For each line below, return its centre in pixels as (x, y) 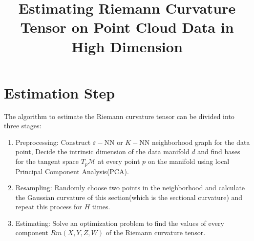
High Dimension (127, 46)
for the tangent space (47, 161)
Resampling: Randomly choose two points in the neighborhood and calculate (130, 188)
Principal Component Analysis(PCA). (72, 171)
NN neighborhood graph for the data (195, 142)
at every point (119, 161)
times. (101, 207)
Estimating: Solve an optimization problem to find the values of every (120, 223)
